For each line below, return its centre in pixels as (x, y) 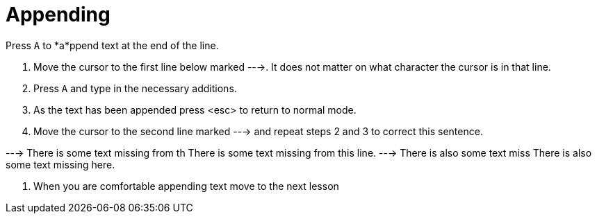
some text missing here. (60, 164)
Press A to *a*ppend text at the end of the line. (112, 45)
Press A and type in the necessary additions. (135, 88)
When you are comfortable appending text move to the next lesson (186, 186)
